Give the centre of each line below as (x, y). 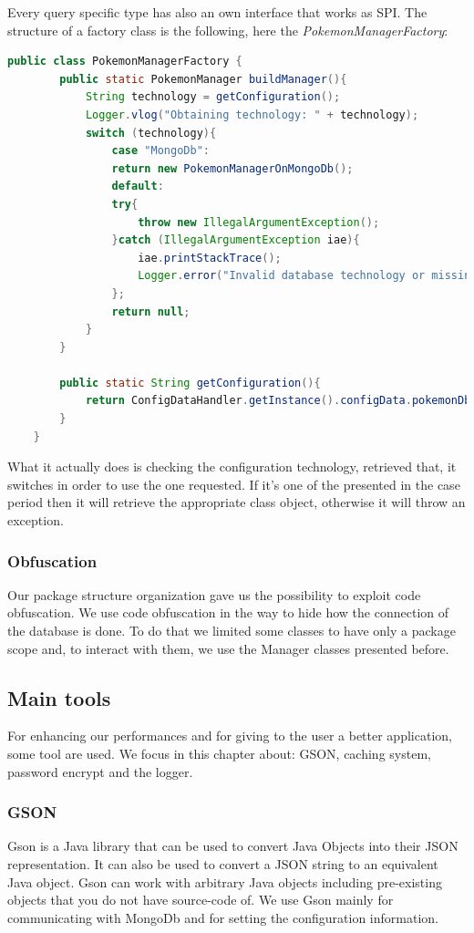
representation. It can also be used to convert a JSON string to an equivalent (223, 864)
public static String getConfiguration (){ (190, 383)
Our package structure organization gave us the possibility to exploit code (214, 594)
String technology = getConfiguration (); (213, 97)
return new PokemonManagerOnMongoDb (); (232, 168)
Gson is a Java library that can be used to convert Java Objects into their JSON (233, 846)
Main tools (59, 697)
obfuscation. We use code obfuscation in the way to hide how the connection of (228, 612)
